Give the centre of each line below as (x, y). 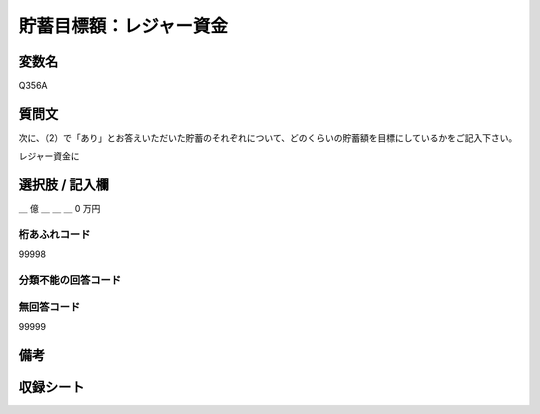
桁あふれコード (54, 235)
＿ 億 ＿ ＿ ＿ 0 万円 (59, 209)
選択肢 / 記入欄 (64, 185)
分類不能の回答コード (70, 280)
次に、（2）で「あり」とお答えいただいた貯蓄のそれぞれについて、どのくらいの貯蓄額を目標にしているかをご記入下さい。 (268, 137)
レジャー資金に (49, 156)
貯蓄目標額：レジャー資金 (123, 26)
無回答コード (49, 307)
